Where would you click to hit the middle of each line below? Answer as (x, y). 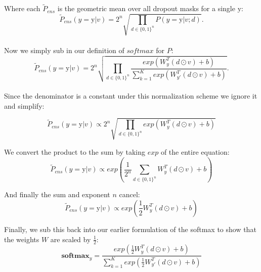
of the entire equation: (195, 151)
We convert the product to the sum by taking (75, 151)
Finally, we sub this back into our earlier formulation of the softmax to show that (130, 229)
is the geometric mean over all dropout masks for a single (146, 8)
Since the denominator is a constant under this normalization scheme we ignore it (131, 96)
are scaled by (71, 239)
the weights (22, 239)
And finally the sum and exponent (57, 194)
